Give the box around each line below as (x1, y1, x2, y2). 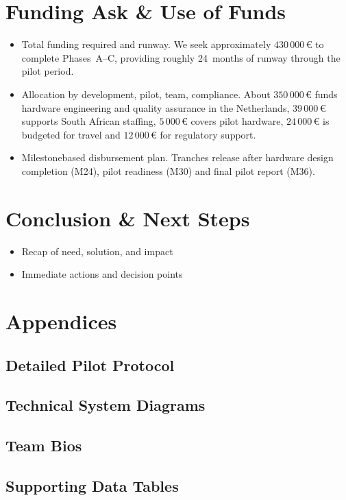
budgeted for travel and (21, 127, 121, 141)
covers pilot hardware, (190, 114, 284, 128)
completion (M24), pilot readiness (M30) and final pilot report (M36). (21, 163, 315, 178)
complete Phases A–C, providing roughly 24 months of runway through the (21, 50, 341, 64)
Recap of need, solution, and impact (21, 243, 173, 258)
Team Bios (5, 435, 82, 456)
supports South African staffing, (21, 114, 156, 128)
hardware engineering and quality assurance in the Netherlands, (21, 100, 290, 115)
